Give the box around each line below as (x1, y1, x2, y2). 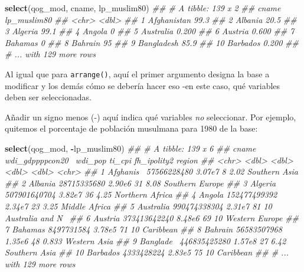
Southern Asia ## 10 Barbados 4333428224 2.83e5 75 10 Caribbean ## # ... (5, 246, 289, 258)
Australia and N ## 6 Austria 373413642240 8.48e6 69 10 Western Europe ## (5, 211, 299, 224)
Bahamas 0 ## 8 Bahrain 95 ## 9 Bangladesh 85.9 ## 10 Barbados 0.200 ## (5, 36, 299, 48)
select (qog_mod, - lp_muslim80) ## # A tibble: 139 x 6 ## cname (5, 142, 256, 154)
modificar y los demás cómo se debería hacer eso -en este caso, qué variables (5, 79, 280, 91)
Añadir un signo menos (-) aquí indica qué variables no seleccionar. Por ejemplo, (5, 110, 296, 123)
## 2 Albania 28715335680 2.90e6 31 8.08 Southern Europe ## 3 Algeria (5, 176, 276, 189)
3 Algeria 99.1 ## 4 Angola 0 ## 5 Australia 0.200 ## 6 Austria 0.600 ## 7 (5, 25, 295, 37)
